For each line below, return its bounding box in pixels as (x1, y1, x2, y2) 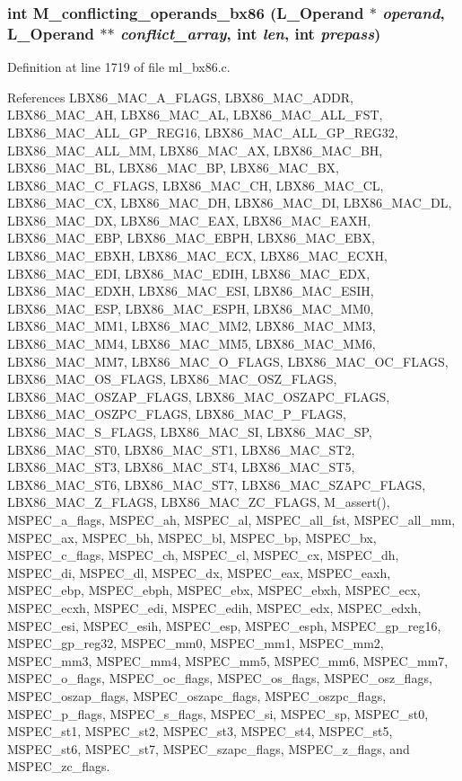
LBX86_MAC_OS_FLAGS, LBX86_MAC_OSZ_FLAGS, (7, 369, 337, 388)
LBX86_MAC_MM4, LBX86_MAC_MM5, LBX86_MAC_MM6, (7, 334, 376, 353)
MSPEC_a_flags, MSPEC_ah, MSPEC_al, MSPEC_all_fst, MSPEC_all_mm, (7, 510, 456, 528)
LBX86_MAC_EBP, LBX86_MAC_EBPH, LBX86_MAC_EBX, (7, 228, 375, 247)
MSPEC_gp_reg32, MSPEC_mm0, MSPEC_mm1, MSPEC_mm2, (7, 634, 384, 652)
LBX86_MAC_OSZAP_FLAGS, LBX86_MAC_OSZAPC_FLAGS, (7, 386, 390, 405)
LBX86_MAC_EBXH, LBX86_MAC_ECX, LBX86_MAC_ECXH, (7, 246, 388, 265)
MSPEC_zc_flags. (7, 757, 110, 776)
